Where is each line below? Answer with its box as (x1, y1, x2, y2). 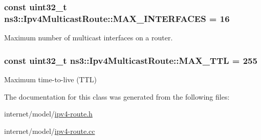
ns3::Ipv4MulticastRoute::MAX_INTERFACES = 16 (4, 12, 230, 25)
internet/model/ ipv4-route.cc (4, 125, 95, 136)
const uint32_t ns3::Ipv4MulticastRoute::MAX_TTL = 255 (4, 54, 257, 66)
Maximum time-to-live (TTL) (4, 74, 97, 84)
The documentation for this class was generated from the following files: (4, 91, 230, 102)
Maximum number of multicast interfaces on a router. (4, 32, 173, 43)
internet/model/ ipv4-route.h (4, 108, 93, 119)
